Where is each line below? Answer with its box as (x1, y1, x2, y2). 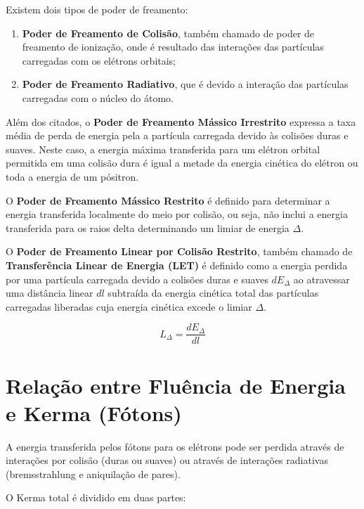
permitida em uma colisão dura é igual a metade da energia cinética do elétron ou (6, 155, 358, 170)
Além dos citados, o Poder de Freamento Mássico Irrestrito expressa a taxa (6, 114, 356, 129)
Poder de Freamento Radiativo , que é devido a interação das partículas (22, 77, 349, 91)
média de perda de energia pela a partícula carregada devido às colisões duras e (6, 128, 349, 143)
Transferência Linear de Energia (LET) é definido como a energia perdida (6, 257, 348, 272)
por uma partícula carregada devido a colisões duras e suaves (6, 271, 268, 286)
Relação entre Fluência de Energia (6, 371, 346, 399)
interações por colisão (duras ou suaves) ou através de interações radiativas (6, 453, 328, 468)
